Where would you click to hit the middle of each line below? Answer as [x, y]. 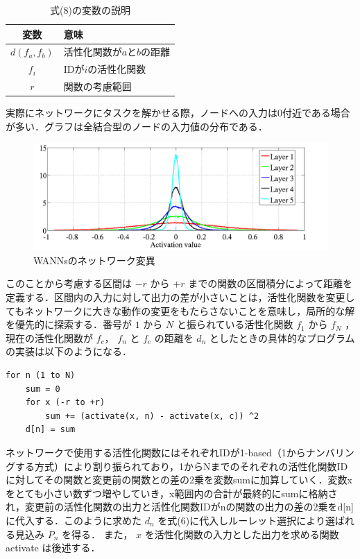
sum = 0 [43, 389]
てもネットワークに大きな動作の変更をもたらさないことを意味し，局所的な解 [180, 310]
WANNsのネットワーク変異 [94, 260]
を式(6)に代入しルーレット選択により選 [246, 520]
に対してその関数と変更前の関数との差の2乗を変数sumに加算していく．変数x [179, 480]
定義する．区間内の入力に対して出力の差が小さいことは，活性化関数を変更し [180, 297]
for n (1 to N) [41, 376]
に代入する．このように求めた [74, 520]
